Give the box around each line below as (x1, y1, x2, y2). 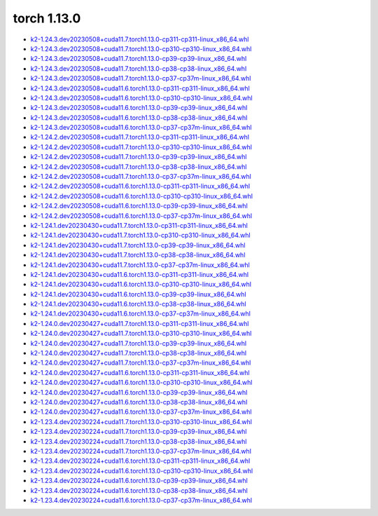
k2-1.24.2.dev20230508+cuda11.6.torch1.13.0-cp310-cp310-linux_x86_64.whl (30, 191, 253, 200)
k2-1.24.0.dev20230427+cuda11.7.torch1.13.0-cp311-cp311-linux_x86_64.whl (30, 319, 249, 327)
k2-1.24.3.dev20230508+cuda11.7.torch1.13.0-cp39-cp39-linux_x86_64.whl (30, 55, 247, 63)
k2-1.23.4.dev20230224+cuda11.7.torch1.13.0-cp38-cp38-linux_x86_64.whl (30, 437, 247, 445)
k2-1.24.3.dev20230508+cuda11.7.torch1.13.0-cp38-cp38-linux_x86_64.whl (30, 64, 247, 73)
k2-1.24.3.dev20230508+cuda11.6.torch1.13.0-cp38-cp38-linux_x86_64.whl (30, 113, 248, 122)
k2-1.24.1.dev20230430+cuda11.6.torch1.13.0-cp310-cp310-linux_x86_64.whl (30, 280, 252, 289)
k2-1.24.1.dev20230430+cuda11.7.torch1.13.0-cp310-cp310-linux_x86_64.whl (30, 231, 251, 240)
